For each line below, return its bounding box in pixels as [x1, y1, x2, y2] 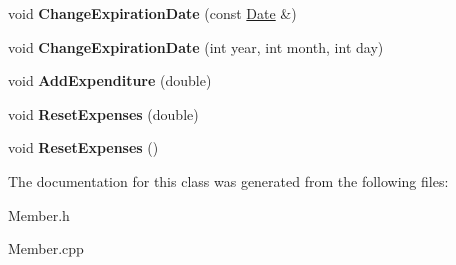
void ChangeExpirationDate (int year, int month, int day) [8, 36, 384, 57]
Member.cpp [8, 238, 84, 259]
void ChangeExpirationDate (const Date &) [8, 3, 297, 23]
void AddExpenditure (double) [8, 70, 212, 91]
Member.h [8, 204, 70, 225]
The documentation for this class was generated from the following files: [8, 170, 449, 191]
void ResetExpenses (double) [8, 103, 199, 124]
